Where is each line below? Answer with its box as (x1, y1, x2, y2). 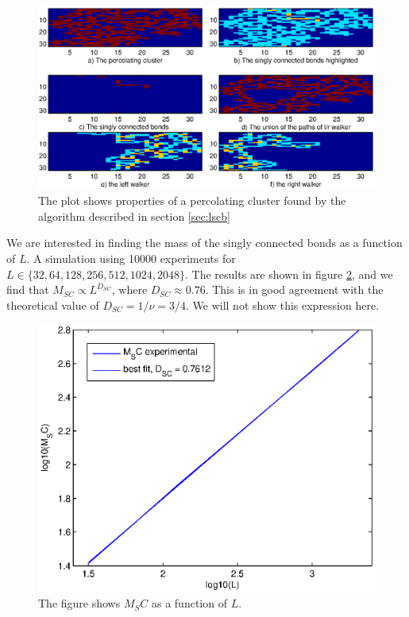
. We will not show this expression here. (186, 296, 380, 313)
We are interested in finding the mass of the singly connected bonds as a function (6, 234, 403, 251)
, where (111, 281, 148, 298)
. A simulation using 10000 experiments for (26, 250, 236, 266)
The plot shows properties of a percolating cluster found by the (38, 192, 346, 209)
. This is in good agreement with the (205, 281, 384, 298)
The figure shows (38, 595, 121, 611)
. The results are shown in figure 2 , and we (185, 265, 393, 282)
